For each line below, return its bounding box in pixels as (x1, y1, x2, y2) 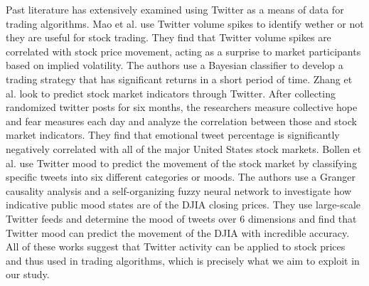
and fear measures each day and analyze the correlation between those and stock (6, 113, 357, 128)
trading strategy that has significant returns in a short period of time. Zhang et (6, 71, 353, 86)
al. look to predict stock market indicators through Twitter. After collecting (6, 85, 336, 100)
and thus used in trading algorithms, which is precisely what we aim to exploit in (6, 253, 360, 268)
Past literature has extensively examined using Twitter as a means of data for (6, 2, 344, 16)
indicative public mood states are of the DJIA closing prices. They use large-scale (6, 197, 361, 212)
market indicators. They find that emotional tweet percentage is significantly (6, 127, 340, 142)
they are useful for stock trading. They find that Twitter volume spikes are (6, 30, 331, 45)
